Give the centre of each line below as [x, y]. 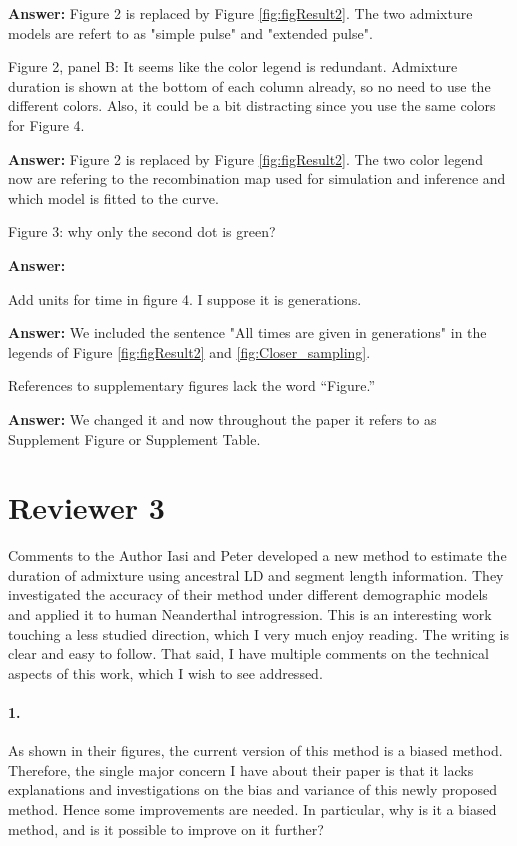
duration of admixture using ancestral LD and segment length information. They [256, 574]
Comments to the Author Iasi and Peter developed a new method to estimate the [257, 555]
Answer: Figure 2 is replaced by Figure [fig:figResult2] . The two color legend [245, 158]
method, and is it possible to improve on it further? [166, 828]
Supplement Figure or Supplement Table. [134, 438]
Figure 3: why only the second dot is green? [142, 231]
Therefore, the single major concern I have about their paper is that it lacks [241, 769]
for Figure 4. [46, 124]
